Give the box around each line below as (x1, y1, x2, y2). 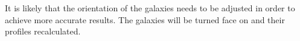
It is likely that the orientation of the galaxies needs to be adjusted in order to (5, 2, 295, 14)
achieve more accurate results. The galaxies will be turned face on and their (5, 13, 285, 26)
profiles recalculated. (5, 25, 81, 37)
